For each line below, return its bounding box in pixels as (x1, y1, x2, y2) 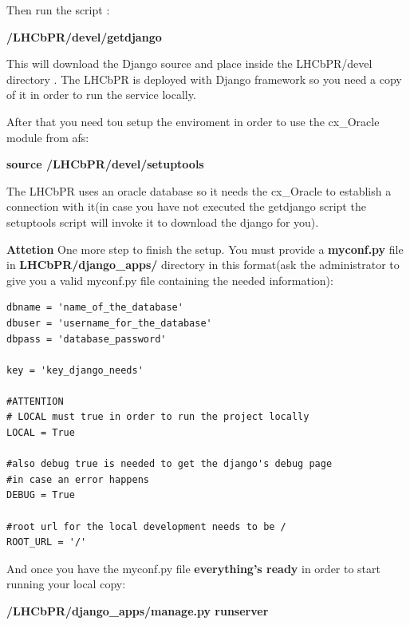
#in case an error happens (6, 473, 149, 485)
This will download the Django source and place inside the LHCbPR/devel (6, 55, 373, 72)
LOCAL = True (6, 427, 75, 439)
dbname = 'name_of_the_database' (6, 302, 183, 314)
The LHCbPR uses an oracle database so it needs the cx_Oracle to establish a (6, 182, 392, 199)
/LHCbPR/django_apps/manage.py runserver (6, 603, 269, 619)
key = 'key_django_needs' (6, 364, 144, 376)
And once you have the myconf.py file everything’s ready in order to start (6, 560, 381, 576)
